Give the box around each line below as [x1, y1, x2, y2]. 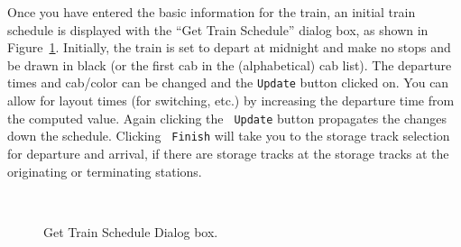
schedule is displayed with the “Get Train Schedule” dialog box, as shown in [7, 20, 429, 39]
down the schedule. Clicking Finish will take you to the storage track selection [7, 126, 450, 145]
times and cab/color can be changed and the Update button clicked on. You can [7, 73, 449, 92]
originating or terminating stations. [7, 161, 202, 180]
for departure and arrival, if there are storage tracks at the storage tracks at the [7, 143, 449, 162]
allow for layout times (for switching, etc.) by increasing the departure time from [7, 91, 455, 110]
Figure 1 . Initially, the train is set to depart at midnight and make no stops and [7, 38, 451, 57]
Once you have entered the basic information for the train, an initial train [7, 3, 416, 21]
